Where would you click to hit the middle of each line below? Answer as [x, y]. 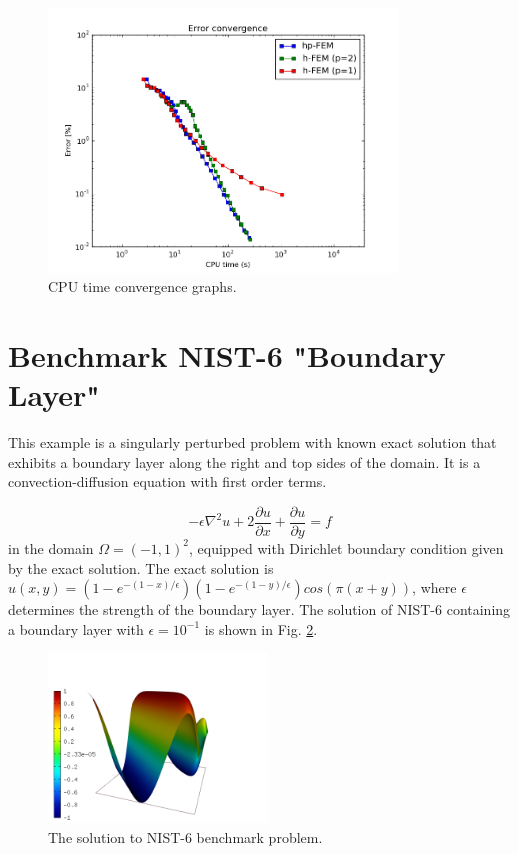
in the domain [51, 547]
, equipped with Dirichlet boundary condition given [346, 547]
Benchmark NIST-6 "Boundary [227, 354]
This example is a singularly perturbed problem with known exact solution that [252, 442]
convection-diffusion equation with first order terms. [167, 481]
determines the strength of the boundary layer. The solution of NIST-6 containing [259, 609]
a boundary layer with [76, 628]
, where [434, 587]
